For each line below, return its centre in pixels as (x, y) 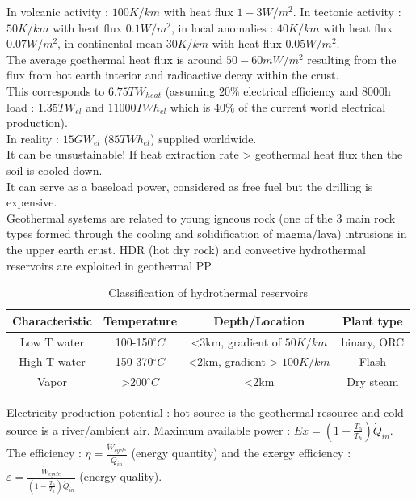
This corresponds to (56, 90)
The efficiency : (44, 453)
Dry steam (373, 382)
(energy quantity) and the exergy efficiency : (241, 453)
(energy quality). (121, 476)
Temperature (141, 320)
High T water (52, 361)
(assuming (190, 90)
